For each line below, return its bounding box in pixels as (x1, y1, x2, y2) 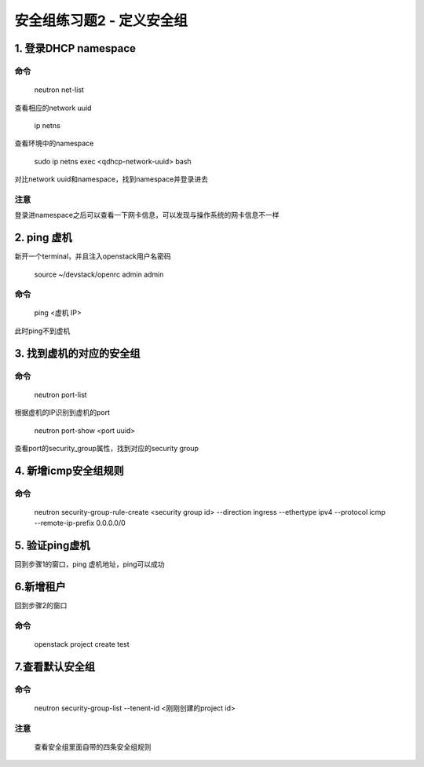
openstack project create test (34, 640, 130, 649)
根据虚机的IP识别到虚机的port (14, 408, 110, 417)
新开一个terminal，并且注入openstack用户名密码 (14, 251, 172, 261)
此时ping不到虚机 (14, 326, 71, 336)
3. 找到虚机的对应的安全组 (14, 347, 141, 360)
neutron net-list (34, 85, 84, 94)
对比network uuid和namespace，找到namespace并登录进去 (14, 174, 208, 184)
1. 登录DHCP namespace (14, 42, 137, 55)
